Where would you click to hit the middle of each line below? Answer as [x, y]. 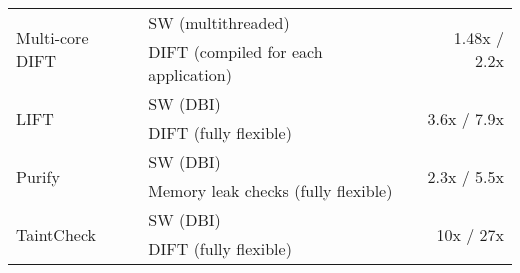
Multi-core [52, 37]
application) [190, 74]
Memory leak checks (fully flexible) [270, 190]
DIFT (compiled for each [235, 51]
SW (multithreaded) [219, 22]
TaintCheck [56, 234]
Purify [38, 176]
